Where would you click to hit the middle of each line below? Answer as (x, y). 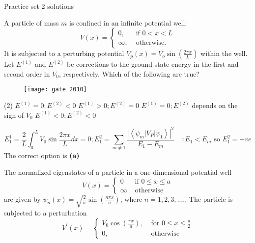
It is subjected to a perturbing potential (64, 53)
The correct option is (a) (42, 155)
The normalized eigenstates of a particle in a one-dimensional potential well (118, 172)
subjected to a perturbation (45, 212)
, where (131, 199)
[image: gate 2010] (55, 90)
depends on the (215, 105)
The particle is (211, 199)
